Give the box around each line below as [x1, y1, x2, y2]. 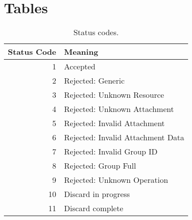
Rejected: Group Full [64, 160, 136, 172]
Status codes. [73, 26, 119, 38]
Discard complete [64, 202, 123, 214]
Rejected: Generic [64, 75, 125, 87]
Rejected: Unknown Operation [64, 174, 168, 186]
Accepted [64, 61, 96, 72]
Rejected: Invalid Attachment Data [64, 132, 185, 143]
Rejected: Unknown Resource [64, 89, 164, 101]
